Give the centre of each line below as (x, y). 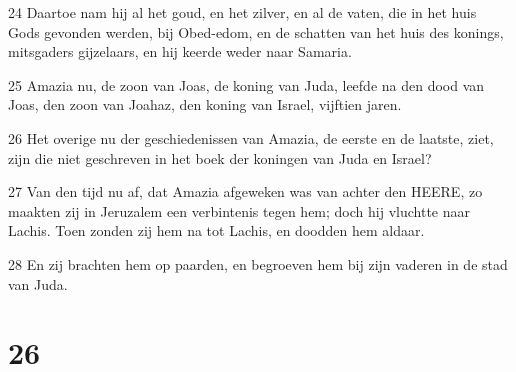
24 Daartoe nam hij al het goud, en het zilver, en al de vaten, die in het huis (242, 12)
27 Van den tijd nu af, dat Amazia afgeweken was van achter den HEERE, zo (245, 191)
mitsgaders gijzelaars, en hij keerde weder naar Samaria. (180, 51)
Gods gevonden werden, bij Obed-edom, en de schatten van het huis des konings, (256, 31)
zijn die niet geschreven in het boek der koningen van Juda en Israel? (220, 157)
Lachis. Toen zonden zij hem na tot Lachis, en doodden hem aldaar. (216, 230)
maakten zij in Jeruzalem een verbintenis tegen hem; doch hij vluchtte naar (239, 210)
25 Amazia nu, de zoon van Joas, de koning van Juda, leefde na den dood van (246, 84)
